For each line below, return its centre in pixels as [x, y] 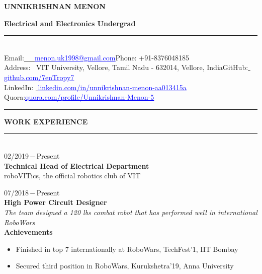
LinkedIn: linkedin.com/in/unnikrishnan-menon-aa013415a [95, 87]
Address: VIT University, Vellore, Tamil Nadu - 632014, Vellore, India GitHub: [126, 67]
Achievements [28, 232]
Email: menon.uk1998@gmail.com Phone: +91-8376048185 [97, 57]
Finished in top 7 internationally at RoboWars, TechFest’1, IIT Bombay [127, 249]
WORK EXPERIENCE [46, 121]
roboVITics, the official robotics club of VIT [72, 176]
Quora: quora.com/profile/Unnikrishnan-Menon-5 [79, 97]
